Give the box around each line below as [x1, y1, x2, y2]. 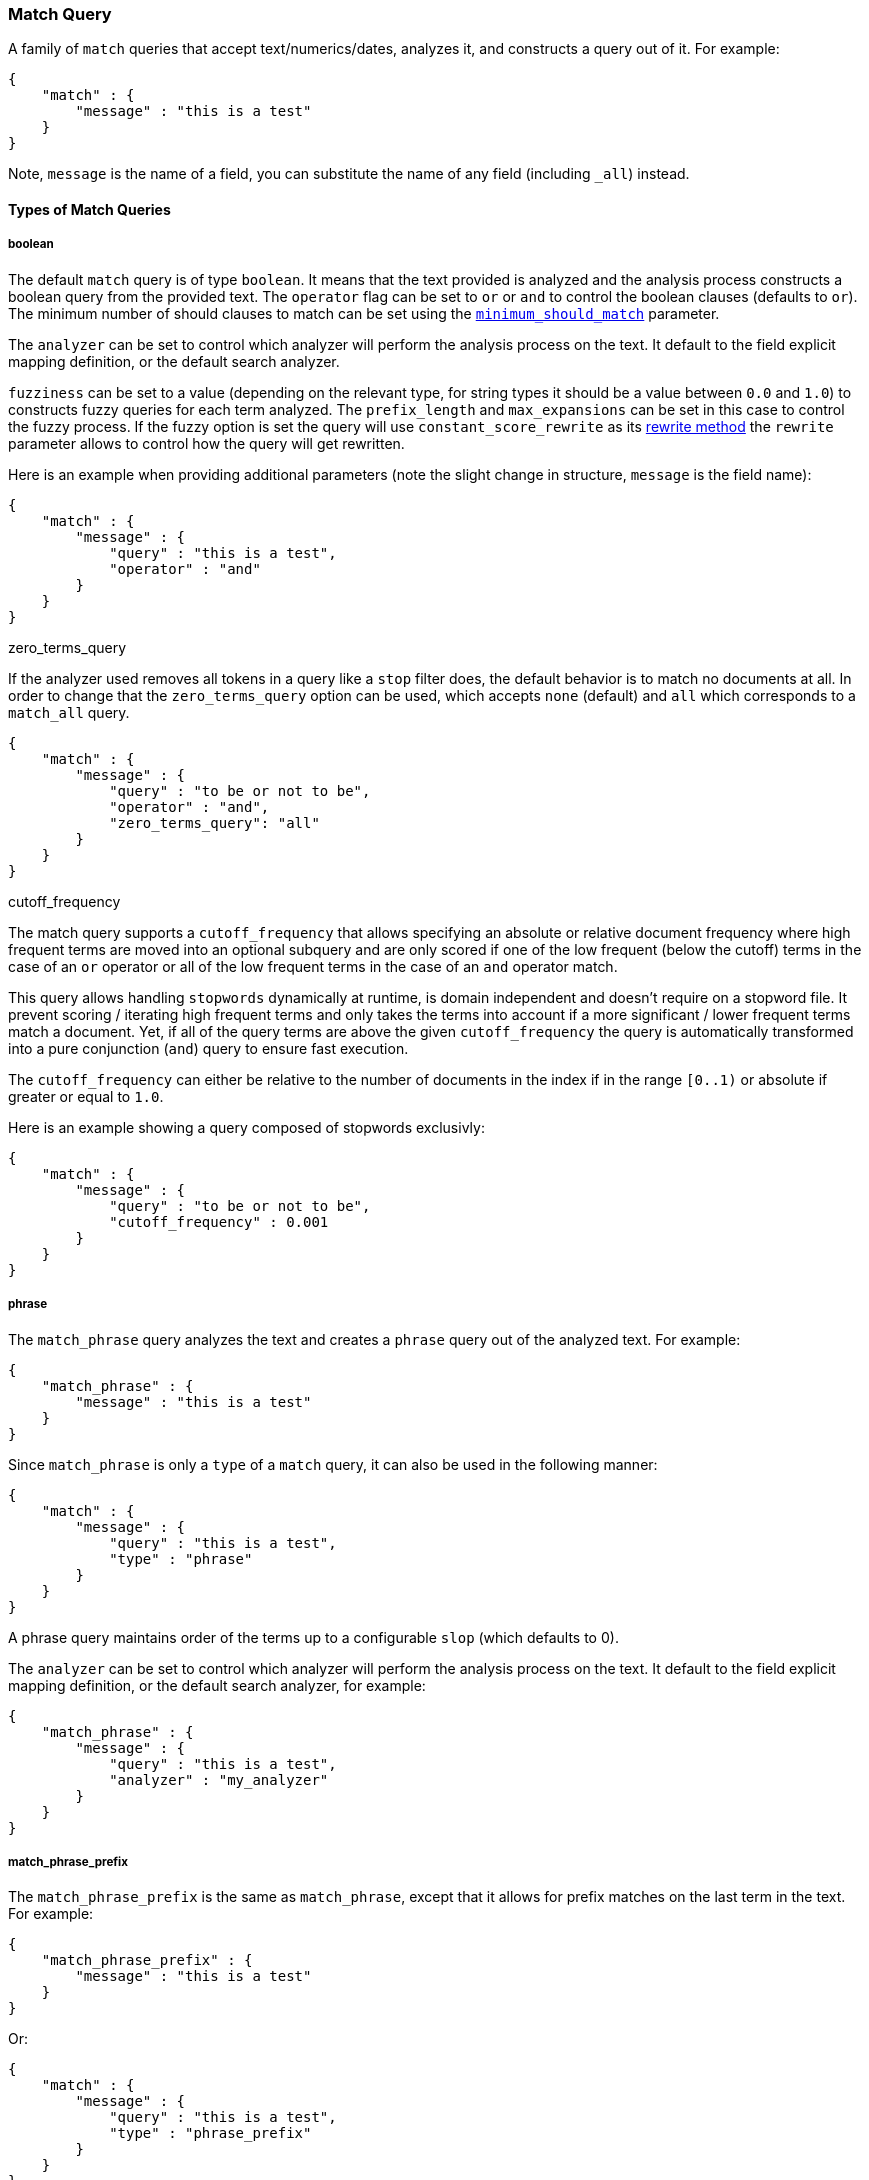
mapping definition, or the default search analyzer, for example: [8, 1676, 426, 1694]
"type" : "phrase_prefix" [109, 2125, 312, 2142]
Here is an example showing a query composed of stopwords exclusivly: [8, 1118, 485, 1136]
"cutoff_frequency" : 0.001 [109, 1213, 329, 1230]
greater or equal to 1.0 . [8, 1087, 164, 1105]
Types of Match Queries [8, 200, 171, 218]
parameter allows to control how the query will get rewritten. [8, 434, 405, 452]
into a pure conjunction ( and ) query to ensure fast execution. [8, 1039, 409, 1057]
